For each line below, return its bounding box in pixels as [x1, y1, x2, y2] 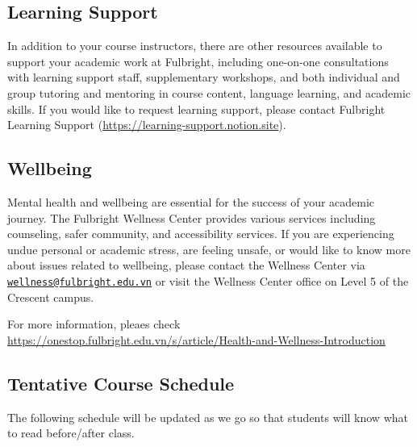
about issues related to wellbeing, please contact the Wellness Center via [7, 257, 365, 274]
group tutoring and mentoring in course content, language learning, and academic [7, 84, 411, 101]
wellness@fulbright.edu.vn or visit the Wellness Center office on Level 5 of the [7, 272, 409, 289]
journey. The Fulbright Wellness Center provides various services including [7, 209, 376, 226]
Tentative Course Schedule [7, 370, 235, 395]
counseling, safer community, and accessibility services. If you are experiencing [7, 225, 394, 242]
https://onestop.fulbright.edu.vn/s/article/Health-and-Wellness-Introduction [7, 331, 386, 348]
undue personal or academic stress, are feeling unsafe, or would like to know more [7, 240, 411, 257]
